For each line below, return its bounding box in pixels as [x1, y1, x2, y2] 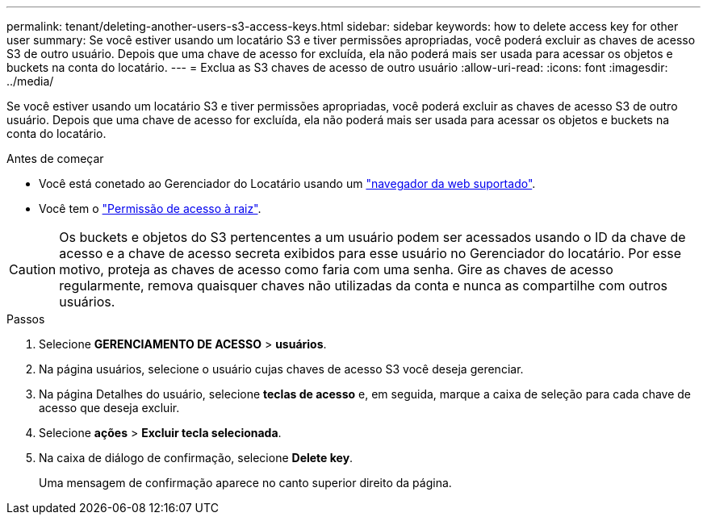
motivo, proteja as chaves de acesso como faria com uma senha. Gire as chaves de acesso [59, 261, 613, 277]
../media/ [6, 74, 54, 88]
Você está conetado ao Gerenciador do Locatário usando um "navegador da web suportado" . [39, 177, 536, 190]
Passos [6, 312, 45, 326]
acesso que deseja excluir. [39, 401, 180, 415]
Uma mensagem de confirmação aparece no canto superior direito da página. [39, 476, 452, 490]
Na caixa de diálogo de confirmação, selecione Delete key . [39, 451, 353, 465]
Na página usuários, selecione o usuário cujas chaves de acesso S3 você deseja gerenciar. [39, 362, 524, 376]
